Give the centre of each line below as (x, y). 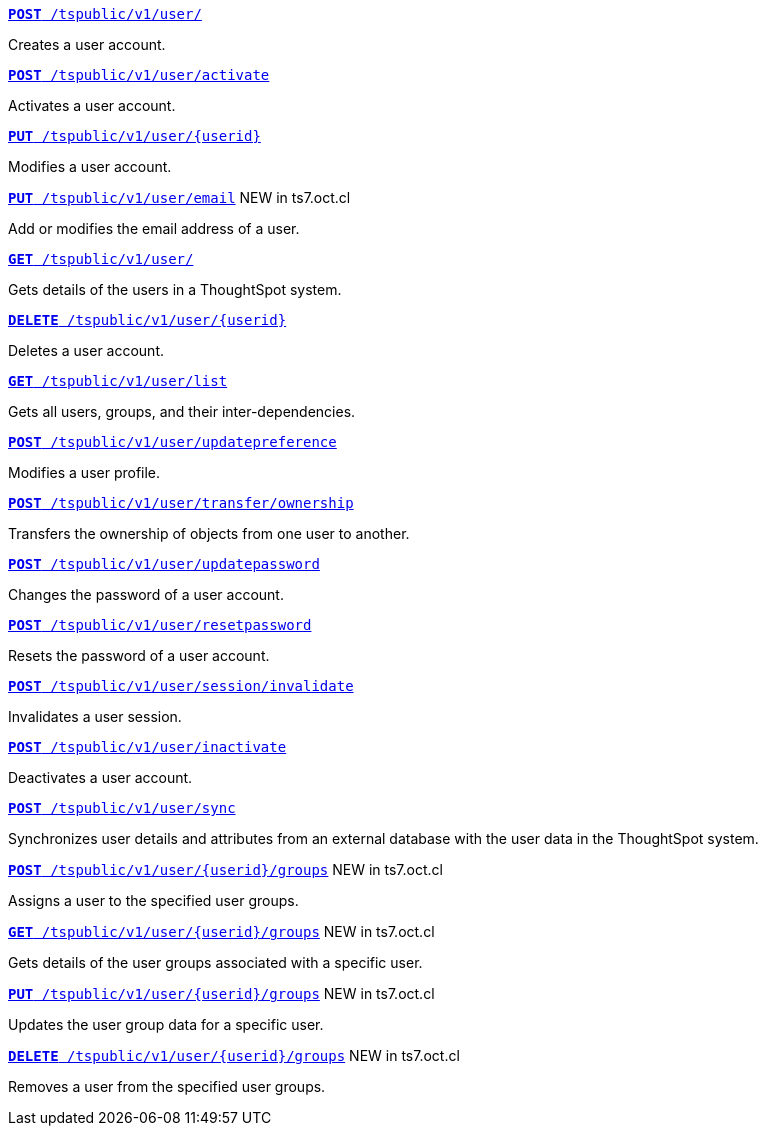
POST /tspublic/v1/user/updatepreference (172, 442)
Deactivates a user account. (100, 777)
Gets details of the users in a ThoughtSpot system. (175, 289)
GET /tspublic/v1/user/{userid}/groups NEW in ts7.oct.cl (221, 931)
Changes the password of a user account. (146, 594)
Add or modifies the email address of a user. (154, 228)
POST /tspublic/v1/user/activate (139, 75)
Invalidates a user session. (95, 716)
